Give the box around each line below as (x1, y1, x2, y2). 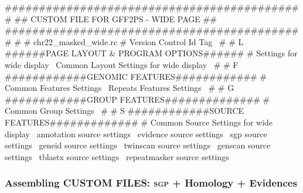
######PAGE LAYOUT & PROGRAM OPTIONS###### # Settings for (5, 47, 298, 59)
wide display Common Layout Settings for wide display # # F (5, 58, 239, 70)
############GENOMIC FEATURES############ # (5, 70, 267, 82)
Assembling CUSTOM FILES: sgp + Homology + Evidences (5, 175, 297, 190)
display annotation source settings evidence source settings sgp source (5, 127, 267, 140)
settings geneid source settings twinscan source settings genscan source (5, 139, 271, 151)
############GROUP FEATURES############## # (5, 93, 270, 105)
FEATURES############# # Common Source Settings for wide (5, 116, 273, 128)
